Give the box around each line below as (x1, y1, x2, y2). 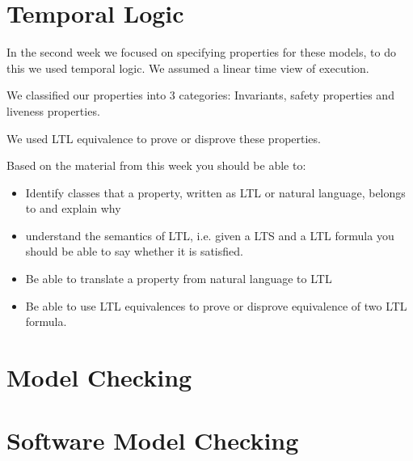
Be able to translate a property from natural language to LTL (25, 270, 332, 287)
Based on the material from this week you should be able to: (6, 157, 306, 174)
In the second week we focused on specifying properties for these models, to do (6, 44, 396, 61)
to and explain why (25, 200, 121, 217)
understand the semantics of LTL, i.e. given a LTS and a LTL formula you (25, 226, 394, 243)
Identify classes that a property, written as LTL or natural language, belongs (25, 184, 406, 201)
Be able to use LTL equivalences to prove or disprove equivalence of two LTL (25, 297, 407, 314)
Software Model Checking (6, 424, 299, 457)
